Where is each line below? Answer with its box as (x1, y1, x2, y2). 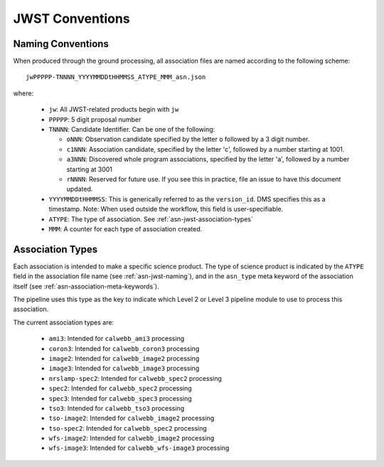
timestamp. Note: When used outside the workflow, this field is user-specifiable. (48, 205, 284, 214)
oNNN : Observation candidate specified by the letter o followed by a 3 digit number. (66, 135, 310, 144)
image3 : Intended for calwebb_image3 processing (48, 364, 200, 373)
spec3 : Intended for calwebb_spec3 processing (48, 394, 192, 402)
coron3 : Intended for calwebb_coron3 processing (48, 344, 200, 352)
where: (13, 89, 34, 98)
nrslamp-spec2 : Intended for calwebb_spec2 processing (48, 374, 222, 382)
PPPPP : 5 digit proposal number (48, 115, 142, 124)
